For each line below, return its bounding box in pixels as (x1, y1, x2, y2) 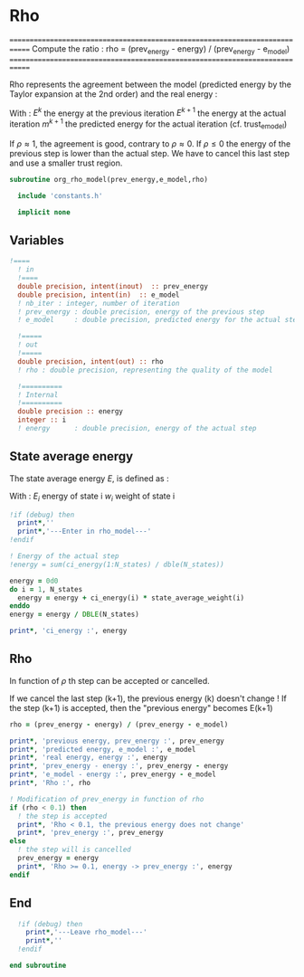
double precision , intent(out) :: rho (17, 356, 165, 366)
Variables (9, 232, 65, 248)
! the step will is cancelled (17, 845, 131, 855)
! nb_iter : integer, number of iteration (17, 299, 180, 308)
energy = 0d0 (9, 576, 59, 585)
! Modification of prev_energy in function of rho (9, 794, 204, 803)
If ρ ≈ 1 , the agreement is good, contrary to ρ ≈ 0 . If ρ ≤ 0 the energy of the (9, 138, 291, 149)
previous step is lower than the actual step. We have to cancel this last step (9, 147, 290, 158)
